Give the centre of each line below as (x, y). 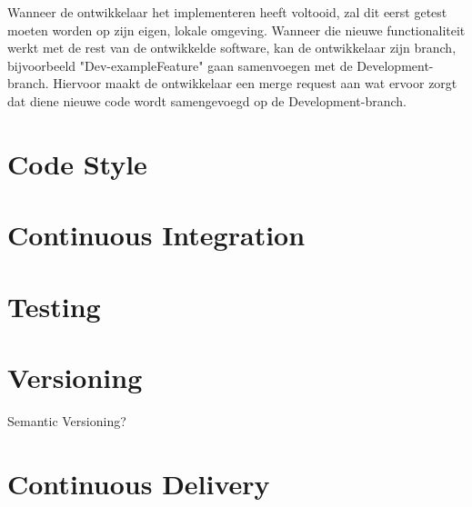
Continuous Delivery (139, 483)
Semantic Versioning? (67, 420)
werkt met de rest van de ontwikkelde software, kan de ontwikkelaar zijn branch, (232, 48)
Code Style (77, 163)
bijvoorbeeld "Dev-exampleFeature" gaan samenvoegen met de (180, 65)
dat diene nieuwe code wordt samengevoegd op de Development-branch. (207, 100)
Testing (54, 306)
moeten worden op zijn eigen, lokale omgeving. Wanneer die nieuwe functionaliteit (236, 30)
